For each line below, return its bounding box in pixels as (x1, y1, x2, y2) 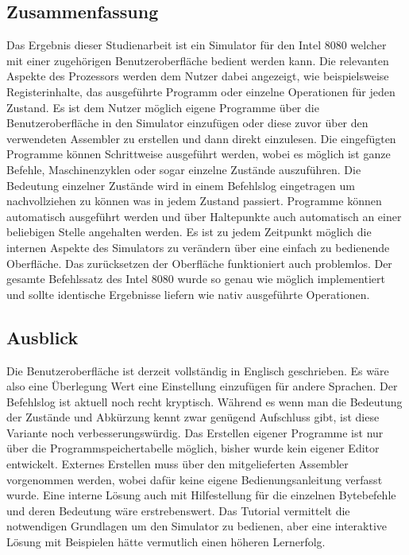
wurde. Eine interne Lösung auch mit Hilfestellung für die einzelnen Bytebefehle (6, 487, 396, 503)
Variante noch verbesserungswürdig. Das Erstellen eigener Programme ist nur (6, 424, 384, 441)
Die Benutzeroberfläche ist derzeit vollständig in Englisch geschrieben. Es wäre (6, 362, 389, 378)
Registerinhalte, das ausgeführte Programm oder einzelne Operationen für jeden (6, 83, 395, 99)
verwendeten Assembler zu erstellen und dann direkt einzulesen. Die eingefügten (6, 130, 396, 146)
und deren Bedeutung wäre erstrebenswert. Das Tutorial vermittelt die (6, 502, 350, 518)
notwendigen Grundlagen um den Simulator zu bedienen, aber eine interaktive (6, 518, 388, 534)
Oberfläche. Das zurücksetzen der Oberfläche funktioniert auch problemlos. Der (6, 254, 392, 271)
